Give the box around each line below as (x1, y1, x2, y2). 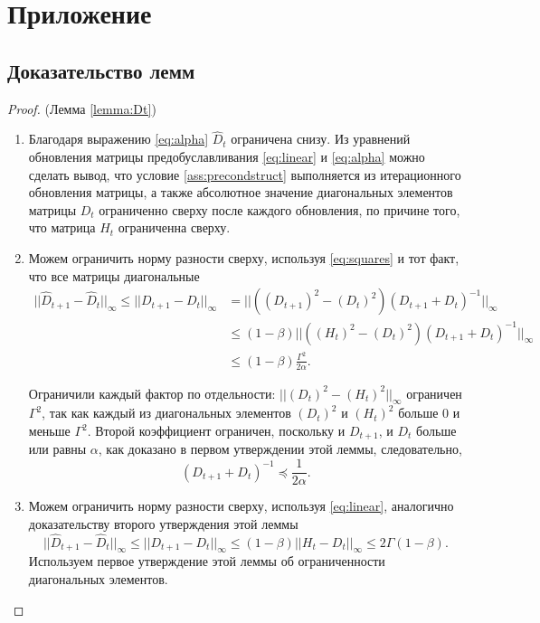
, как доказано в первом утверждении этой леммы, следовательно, (98, 439, 462, 458)
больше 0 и (398, 403, 460, 422)
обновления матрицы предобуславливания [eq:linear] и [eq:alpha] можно (28, 146, 425, 165)
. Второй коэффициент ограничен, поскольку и (87, 421, 346, 440)
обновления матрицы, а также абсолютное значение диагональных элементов (28, 183, 453, 202)
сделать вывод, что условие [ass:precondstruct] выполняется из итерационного (28, 165, 461, 184)
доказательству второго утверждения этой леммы (28, 514, 298, 533)
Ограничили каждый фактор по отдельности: (28, 383, 276, 402)
